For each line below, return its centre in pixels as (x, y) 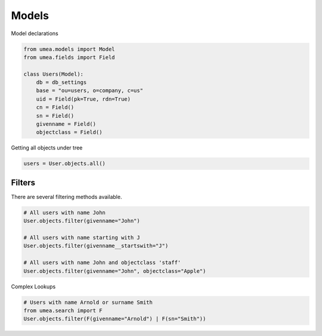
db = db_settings (61, 83)
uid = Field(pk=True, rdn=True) (83, 99)
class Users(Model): (53, 74)
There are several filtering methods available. (66, 197)
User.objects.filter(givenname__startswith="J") (96, 246)
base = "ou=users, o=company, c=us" (89, 91)
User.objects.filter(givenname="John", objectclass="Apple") (115, 271)
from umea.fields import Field (69, 57)
